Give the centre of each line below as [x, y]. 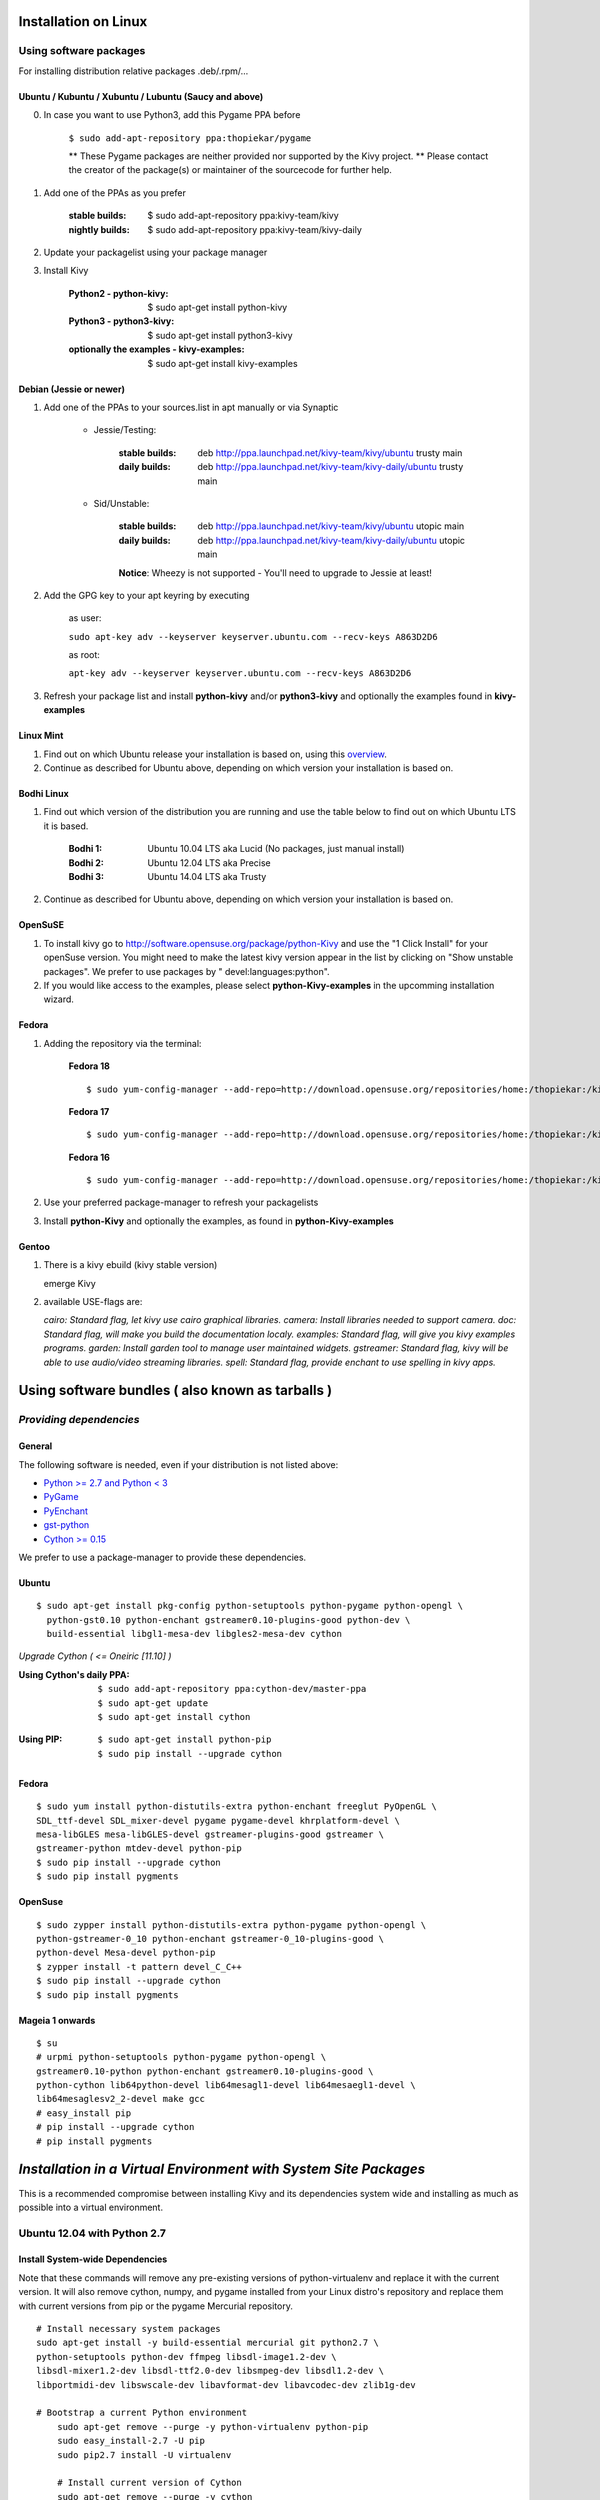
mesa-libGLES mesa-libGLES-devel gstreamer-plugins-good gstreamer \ [210, 1834]
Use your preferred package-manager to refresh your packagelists [181, 1202]
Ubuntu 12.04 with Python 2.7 [92, 2233]
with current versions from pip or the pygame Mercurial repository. [156, 2306]
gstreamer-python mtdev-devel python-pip [139, 1848]
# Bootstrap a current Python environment [142, 2413]
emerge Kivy [70, 1283]
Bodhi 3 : [86, 876]
